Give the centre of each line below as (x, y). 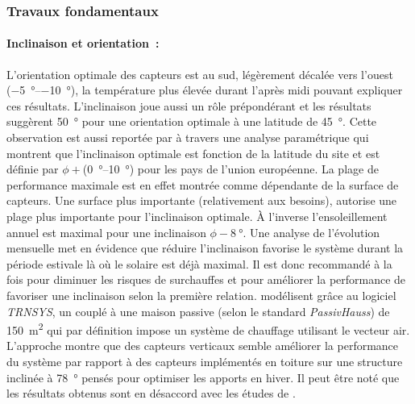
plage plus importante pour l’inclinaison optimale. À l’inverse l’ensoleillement (197, 216)
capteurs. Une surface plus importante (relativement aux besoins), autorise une (202, 200)
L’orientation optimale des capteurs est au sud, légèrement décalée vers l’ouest (200, 74)
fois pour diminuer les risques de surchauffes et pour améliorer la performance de (206, 279)
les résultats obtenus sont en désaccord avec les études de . (151, 393)
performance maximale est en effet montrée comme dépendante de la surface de (203, 184)
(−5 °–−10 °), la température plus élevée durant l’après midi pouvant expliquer (205, 90)
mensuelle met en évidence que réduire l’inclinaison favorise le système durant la (205, 248)
